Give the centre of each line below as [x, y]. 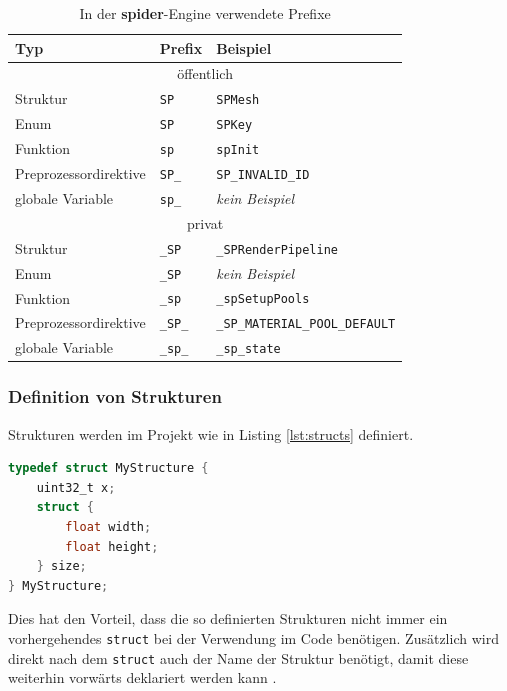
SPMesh [238, 100]
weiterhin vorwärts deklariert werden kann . [142, 677]
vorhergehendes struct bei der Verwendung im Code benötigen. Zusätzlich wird [253, 638]
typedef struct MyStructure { [108, 468]
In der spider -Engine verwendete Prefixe [205, 13]
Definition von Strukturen [115, 396]
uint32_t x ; [76, 487]
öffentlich [205, 73]
